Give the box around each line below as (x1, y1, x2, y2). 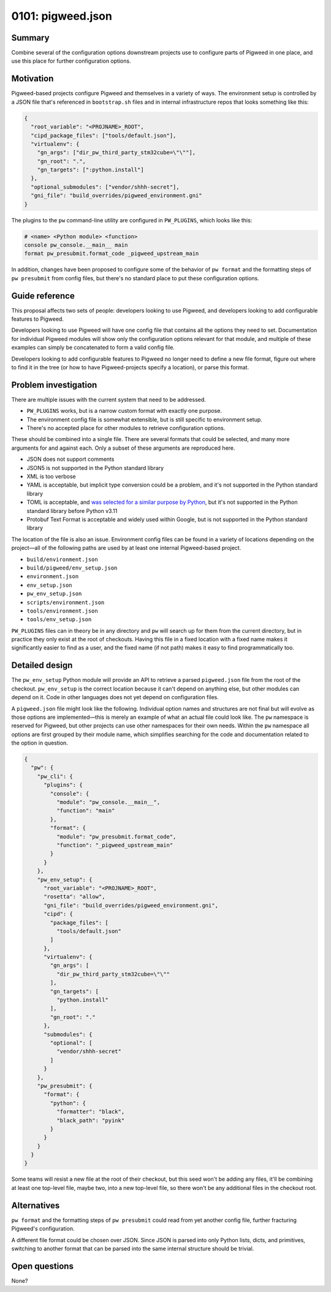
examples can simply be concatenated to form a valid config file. (11, 344, 175, 351)
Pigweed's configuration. (11, 1225, 75, 1232)
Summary (11, 33, 50, 43)
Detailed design (11, 660, 73, 671)
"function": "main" (56, 807, 115, 814)
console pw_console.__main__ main (24, 241, 128, 248)
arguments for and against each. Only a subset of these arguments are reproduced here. (11, 444, 235, 452)
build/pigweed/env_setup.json (26, 564, 118, 571)
